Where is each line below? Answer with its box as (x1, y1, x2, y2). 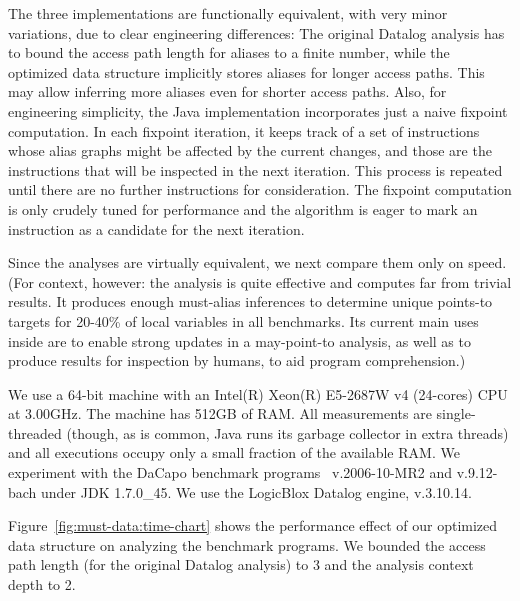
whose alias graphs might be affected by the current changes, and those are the (8, 140, 492, 161)
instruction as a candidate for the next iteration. (8, 218, 305, 239)
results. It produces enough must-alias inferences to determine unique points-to (8, 291, 493, 312)
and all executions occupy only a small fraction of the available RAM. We (8, 442, 460, 463)
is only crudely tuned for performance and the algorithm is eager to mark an (8, 198, 478, 219)
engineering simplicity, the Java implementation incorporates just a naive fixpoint (8, 100, 508, 121)
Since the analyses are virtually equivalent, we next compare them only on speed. (8, 252, 507, 273)
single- (436, 403, 476, 424)
